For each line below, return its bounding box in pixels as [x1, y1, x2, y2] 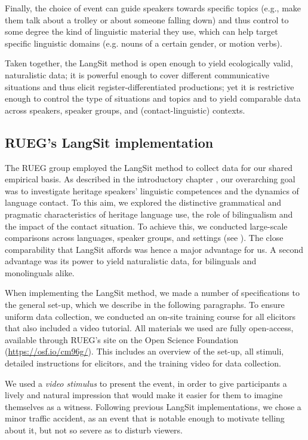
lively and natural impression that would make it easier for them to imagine [5, 389, 283, 401]
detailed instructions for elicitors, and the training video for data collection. [5, 357, 281, 369]
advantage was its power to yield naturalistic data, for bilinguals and [5, 255, 257, 267]
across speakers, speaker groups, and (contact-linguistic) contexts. [5, 103, 245, 116]
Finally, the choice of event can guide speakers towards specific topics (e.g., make [5, 2, 301, 14]
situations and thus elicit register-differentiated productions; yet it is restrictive [5, 80, 294, 93]
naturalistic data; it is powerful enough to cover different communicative [5, 68, 269, 81]
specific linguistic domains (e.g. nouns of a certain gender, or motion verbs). [5, 36, 282, 49]
